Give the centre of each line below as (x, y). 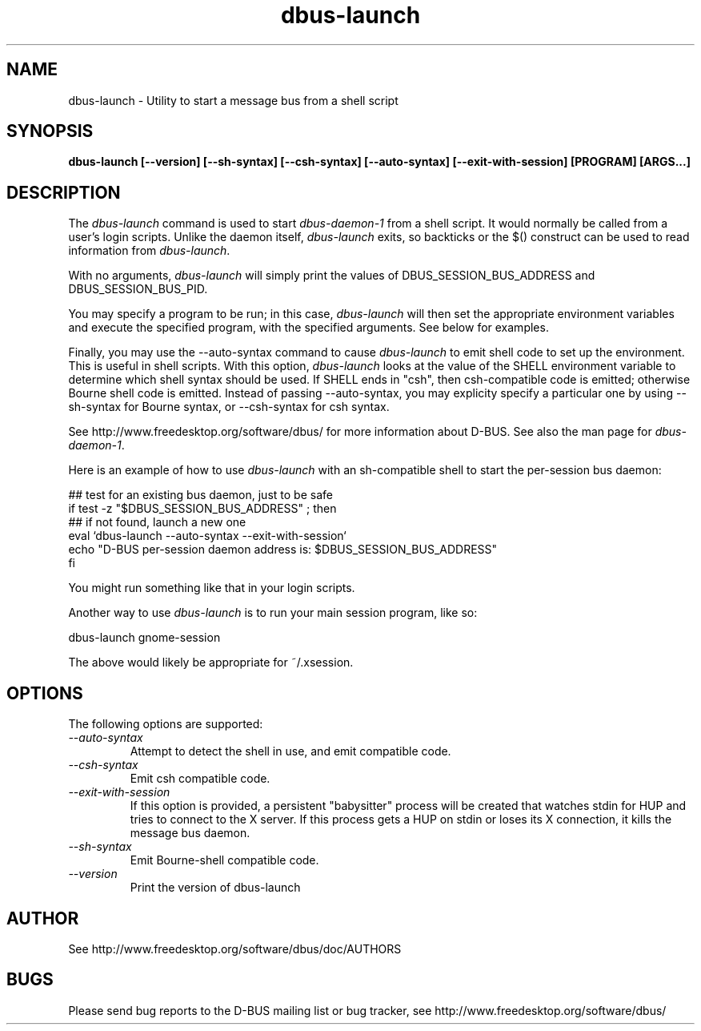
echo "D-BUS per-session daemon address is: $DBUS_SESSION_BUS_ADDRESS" (283, 550)
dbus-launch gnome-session (144, 638)
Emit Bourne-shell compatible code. (224, 860)
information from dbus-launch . (149, 251)
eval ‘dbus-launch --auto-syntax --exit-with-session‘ (207, 536)
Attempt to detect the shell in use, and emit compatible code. (290, 751)
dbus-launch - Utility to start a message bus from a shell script (233, 100)
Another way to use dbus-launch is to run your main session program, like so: (273, 613)
